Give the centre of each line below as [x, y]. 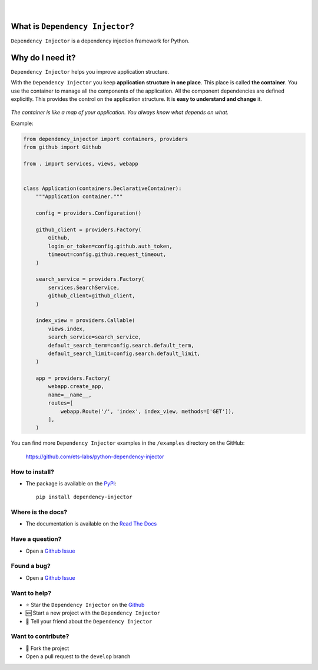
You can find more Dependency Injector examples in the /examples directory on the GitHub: [128, 443]
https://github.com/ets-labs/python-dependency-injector [95, 456]
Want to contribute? [40, 636]
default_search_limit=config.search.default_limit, [124, 353]
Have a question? [36, 539]
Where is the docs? [39, 512]
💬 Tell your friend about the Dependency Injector [89, 621]
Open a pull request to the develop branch [78, 656]
